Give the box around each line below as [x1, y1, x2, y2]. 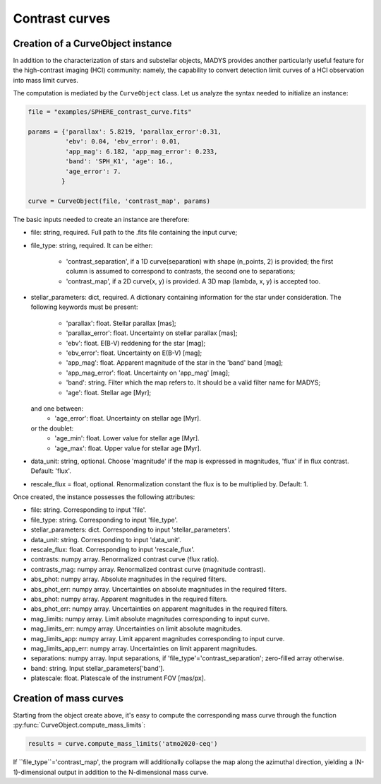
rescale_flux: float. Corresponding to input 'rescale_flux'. [30, 545, 195, 554]
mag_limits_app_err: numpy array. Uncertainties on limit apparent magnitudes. [30, 644, 258, 653]
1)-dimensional [13, 768, 56, 776]
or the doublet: [30, 424, 74, 433]
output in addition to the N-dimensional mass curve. [57, 768, 209, 776]
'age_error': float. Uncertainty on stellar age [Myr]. [54, 414, 201, 423]
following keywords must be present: [30, 303, 138, 311]
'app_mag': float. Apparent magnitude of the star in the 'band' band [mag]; [66, 358, 284, 367]
